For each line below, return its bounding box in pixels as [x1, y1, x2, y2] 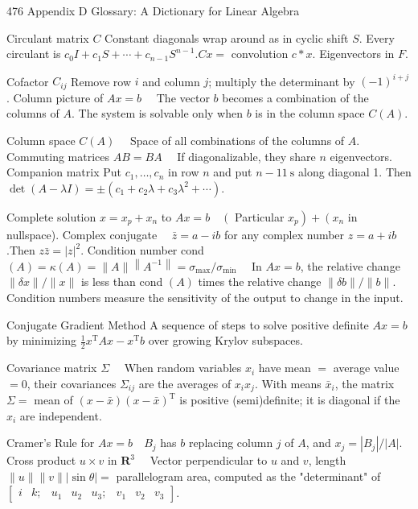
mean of [34, 391, 73, 408]
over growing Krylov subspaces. [148, 332, 303, 349]
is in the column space [255, 105, 365, 122]
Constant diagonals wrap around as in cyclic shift [104, 29, 349, 46]
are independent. [19, 407, 102, 424]
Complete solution [6, 208, 96, 225]
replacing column [188, 434, 273, 451]
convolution [231, 45, 289, 62]
